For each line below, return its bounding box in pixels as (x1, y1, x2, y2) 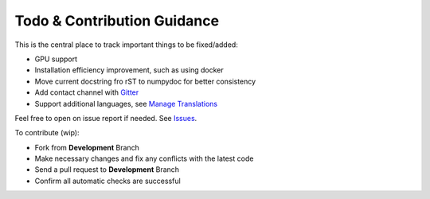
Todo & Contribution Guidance (14, 12, 219, 29)
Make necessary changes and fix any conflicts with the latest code (34, 154, 254, 163)
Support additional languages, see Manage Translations (34, 99, 218, 108)
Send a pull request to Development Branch (34, 165, 179, 174)
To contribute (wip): (14, 128, 80, 138)
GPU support (34, 54, 78, 64)
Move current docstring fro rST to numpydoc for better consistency (34, 76, 256, 86)
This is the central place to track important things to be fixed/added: (14, 40, 238, 49)
